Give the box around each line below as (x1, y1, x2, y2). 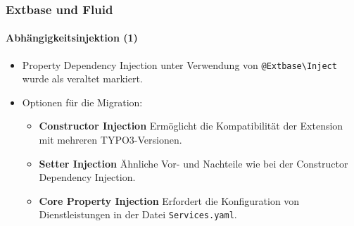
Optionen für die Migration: (22, 94, 143, 109)
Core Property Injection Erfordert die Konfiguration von (39, 193, 300, 208)
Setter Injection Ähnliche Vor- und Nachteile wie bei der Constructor (39, 156, 348, 170)
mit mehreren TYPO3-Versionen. (39, 132, 182, 147)
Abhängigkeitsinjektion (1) (6, 30, 138, 45)
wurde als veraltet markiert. (22, 71, 143, 86)
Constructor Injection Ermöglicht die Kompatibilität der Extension (39, 118, 343, 133)
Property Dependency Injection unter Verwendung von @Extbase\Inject (22, 57, 337, 72)
